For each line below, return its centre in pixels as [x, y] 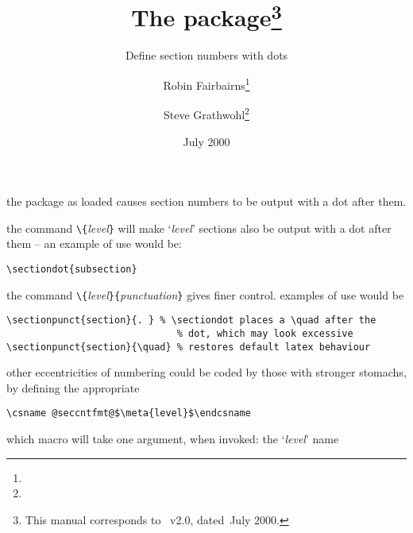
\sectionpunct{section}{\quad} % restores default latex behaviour [189, 347]
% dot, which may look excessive [265, 333]
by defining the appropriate [73, 387]
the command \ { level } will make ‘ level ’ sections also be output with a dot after [199, 228]
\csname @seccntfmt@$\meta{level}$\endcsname [129, 413]
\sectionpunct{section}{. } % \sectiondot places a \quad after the [191, 321]
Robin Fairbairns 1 [206, 84]
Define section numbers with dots [206, 55]
